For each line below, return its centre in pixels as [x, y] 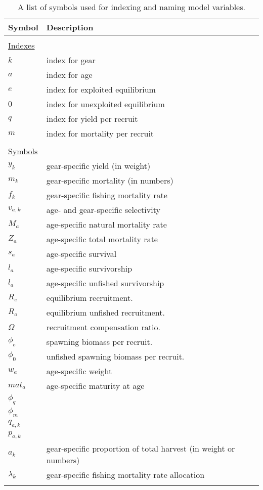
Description [70, 27]
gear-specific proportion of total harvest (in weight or [141, 448]
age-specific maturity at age [95, 386]
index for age [69, 75]
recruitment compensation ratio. [103, 327]
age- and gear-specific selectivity [103, 210]
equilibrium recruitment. [90, 298]
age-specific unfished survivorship [105, 283]
